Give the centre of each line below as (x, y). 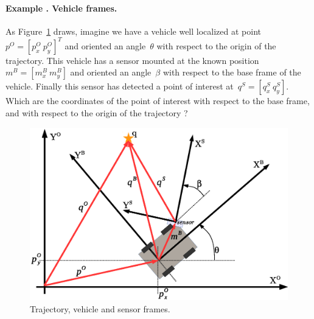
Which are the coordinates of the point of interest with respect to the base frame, (158, 101)
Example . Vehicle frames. (61, 8)
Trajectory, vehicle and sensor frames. (100, 308)
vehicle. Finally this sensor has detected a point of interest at (120, 86)
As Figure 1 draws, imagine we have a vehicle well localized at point (133, 31)
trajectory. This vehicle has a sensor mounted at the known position (132, 60)
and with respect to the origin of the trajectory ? (97, 113)
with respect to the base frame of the (232, 72)
